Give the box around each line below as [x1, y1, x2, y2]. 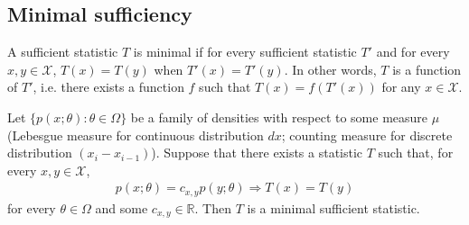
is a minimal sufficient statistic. [247, 198, 420, 217]
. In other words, [284, 59, 377, 78]
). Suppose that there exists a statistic [151, 143, 363, 162]
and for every [376, 42, 450, 61]
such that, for [378, 143, 454, 162]
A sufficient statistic [7, 42, 118, 61]
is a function [392, 59, 462, 78]
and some [95, 198, 148, 217]
